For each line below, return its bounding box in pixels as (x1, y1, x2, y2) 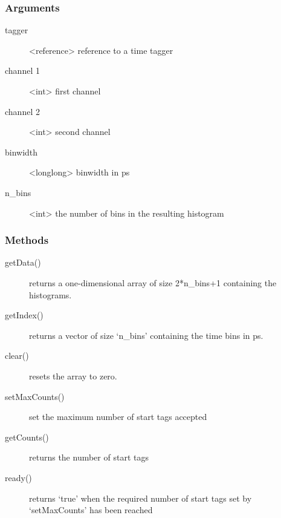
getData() (5, 256, 41, 269)
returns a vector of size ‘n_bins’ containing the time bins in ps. (29, 329, 263, 341)
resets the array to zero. (29, 369, 117, 382)
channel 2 (5, 105, 40, 117)
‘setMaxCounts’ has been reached (29, 503, 153, 516)
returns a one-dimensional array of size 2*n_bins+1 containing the (29, 276, 277, 289)
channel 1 (5, 64, 40, 77)
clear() (5, 349, 29, 362)
